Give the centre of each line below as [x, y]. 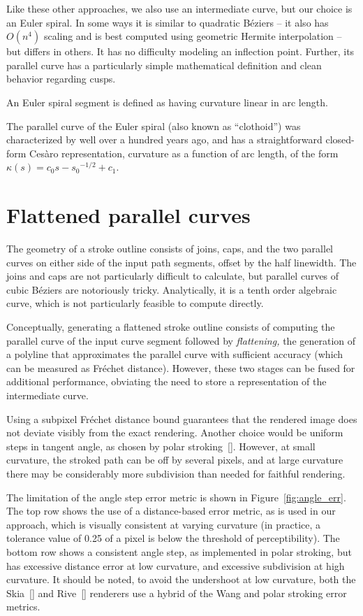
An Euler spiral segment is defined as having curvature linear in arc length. [167, 102]
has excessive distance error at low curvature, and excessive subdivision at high [176, 565]
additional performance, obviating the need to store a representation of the [166, 381]
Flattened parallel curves [128, 215]
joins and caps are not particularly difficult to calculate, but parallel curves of [173, 276]
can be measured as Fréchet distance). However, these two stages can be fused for [181, 367]
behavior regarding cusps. [61, 79]
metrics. [23, 607]
